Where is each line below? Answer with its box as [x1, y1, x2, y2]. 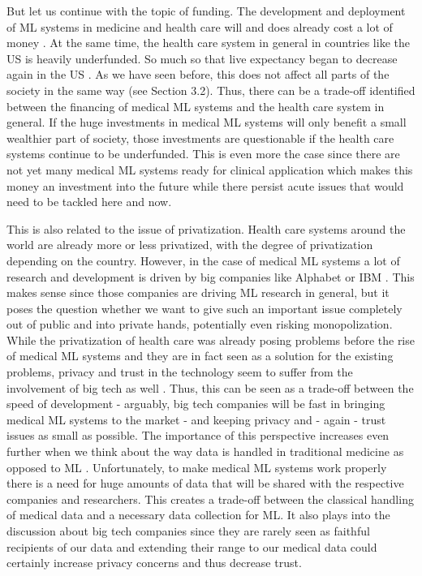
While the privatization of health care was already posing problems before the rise [6, 331, 415, 348]
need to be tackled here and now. [6, 193, 172, 210]
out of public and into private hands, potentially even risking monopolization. [6, 316, 393, 333]
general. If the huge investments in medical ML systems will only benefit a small [6, 114, 407, 131]
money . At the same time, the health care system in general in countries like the [6, 34, 410, 51]
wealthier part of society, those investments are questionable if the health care [6, 129, 394, 146]
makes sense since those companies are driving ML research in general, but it [6, 284, 390, 301]
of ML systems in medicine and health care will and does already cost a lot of [6, 18, 393, 35]
